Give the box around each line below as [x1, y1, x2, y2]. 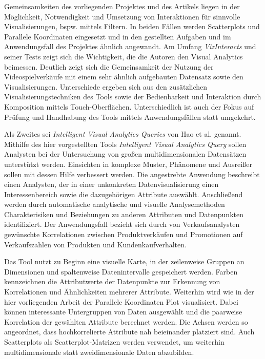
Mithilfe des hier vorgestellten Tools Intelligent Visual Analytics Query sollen [4, 138, 247, 149]
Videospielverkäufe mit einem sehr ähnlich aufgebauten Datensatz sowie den [4, 71, 243, 82]
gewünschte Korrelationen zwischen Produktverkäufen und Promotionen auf [4, 229, 243, 240]
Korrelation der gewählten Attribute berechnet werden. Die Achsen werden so [4, 316, 248, 327]
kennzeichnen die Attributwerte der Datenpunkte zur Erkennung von [4, 276, 220, 287]
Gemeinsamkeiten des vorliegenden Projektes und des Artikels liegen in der [4, 1, 240, 11]
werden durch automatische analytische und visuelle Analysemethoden [4, 199, 225, 209]
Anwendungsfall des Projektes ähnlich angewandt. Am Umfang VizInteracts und [4, 41, 256, 52]
